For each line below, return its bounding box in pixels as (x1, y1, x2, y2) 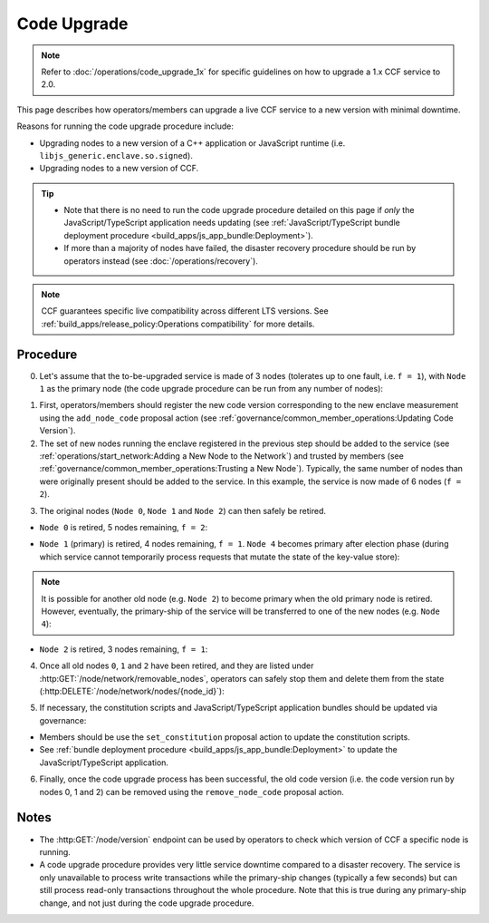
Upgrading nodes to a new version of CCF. (39, 163, 199, 174)
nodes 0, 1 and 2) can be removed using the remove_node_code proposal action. (39, 786, 344, 797)
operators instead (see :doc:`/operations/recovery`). (63, 255, 258, 267)
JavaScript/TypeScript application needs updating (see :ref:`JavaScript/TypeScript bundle (63, 218, 400, 228)
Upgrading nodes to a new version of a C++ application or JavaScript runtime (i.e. (39, 137, 346, 149)
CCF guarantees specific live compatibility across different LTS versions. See (41, 306, 330, 316)
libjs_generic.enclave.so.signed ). (39, 150, 194, 160)
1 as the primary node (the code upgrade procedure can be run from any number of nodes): (39, 384, 384, 394)
